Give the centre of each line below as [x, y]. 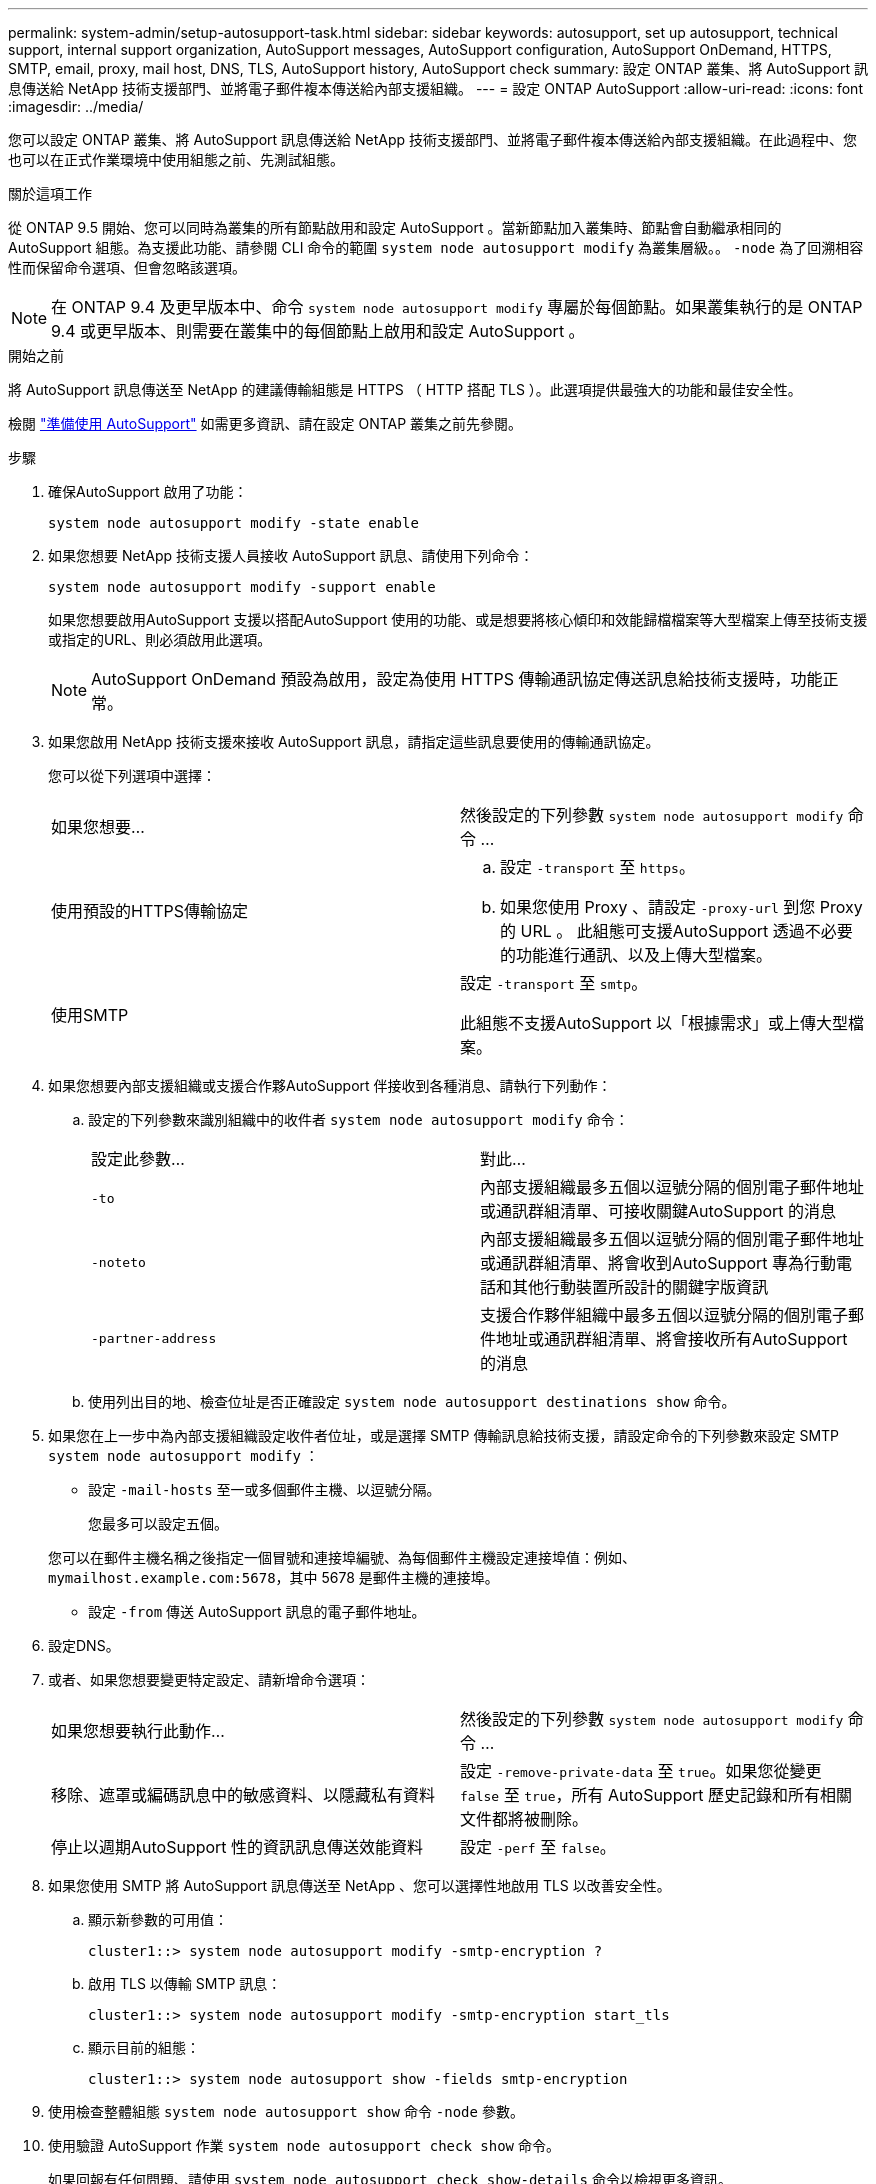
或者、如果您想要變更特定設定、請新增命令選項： [209, 1679]
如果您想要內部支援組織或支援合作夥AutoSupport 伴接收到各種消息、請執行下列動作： [330, 1085]
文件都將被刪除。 [524, 1819]
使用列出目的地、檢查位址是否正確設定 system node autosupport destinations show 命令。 [412, 1401]
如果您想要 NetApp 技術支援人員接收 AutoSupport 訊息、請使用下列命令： [291, 555]
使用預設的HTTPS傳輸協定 [150, 911]
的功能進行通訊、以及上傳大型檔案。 [636, 955]
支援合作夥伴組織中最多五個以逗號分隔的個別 [648, 1315]
